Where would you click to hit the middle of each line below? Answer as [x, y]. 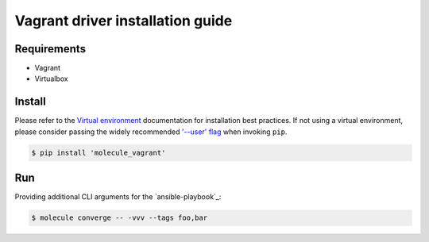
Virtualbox [51, 79]
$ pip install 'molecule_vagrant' [99, 152]
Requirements [50, 49]
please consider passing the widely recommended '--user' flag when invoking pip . [151, 132]
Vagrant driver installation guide [124, 21]
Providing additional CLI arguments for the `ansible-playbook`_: [118, 197]
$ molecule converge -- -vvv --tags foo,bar [120, 218]
